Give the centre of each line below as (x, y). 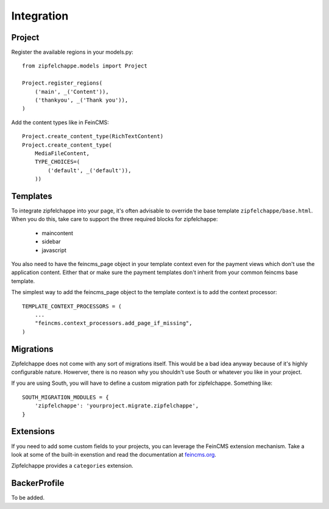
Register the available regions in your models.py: (72, 52)
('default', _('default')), (90, 170)
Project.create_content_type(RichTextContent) (93, 136)
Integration (40, 16)
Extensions (33, 431)
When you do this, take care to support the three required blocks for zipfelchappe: (115, 219)
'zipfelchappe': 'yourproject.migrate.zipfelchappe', (117, 406)
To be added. (28, 498)
